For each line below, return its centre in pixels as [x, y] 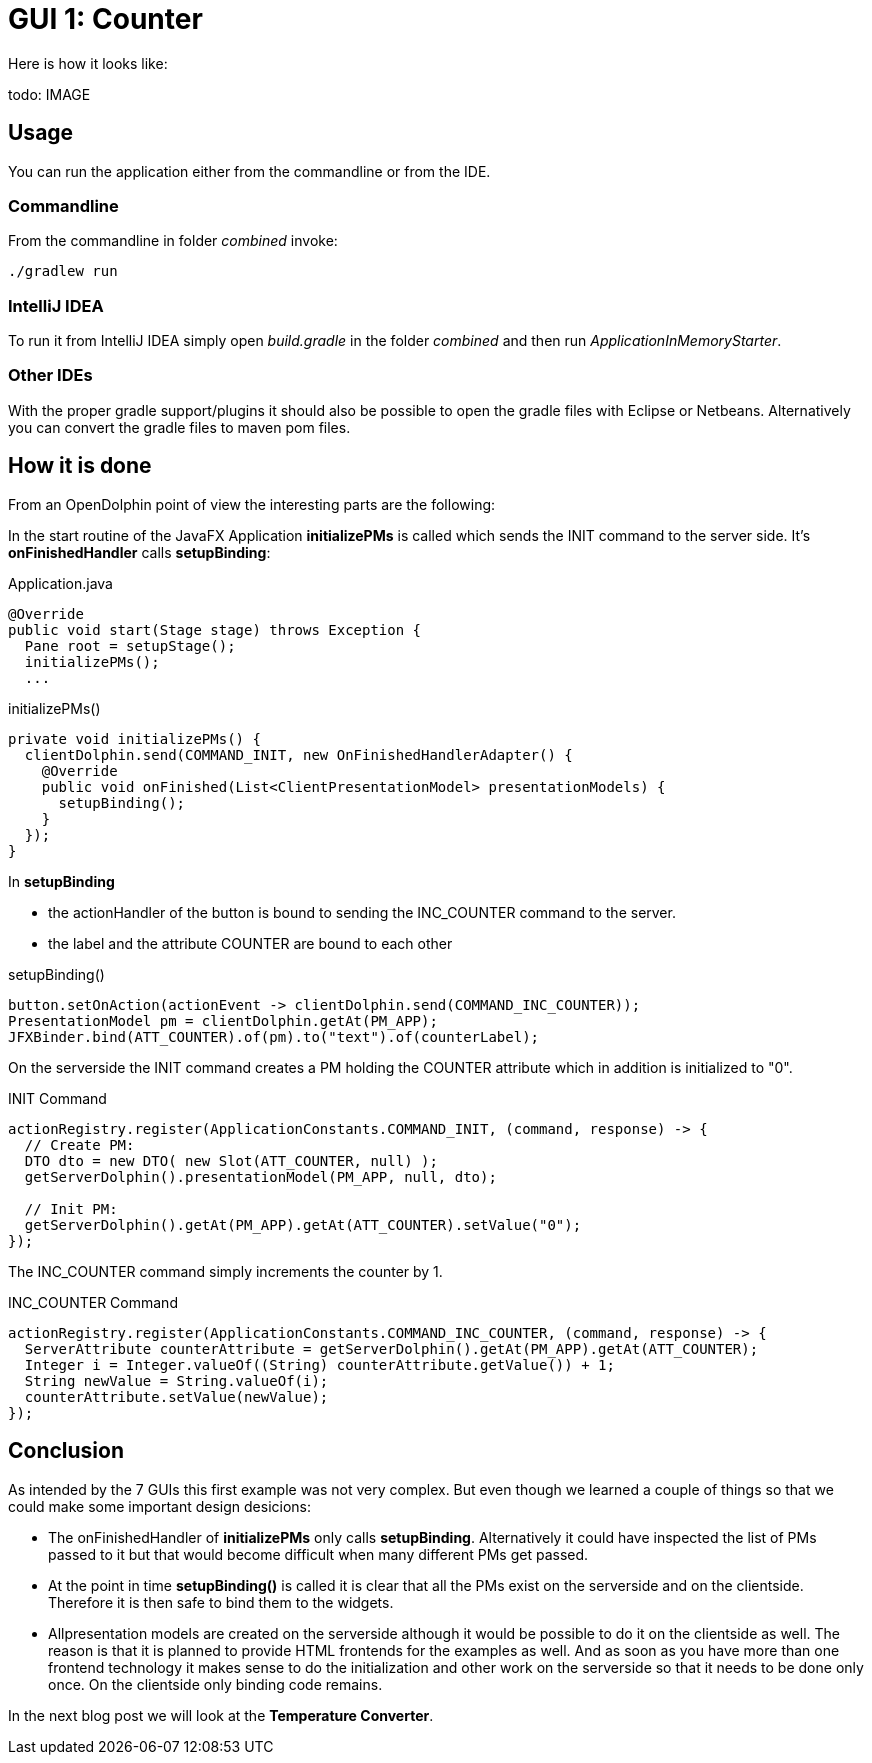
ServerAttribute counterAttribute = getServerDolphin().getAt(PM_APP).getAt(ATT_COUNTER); [391, 1348]
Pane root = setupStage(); [130, 645]
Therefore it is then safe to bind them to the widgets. [221, 1602]
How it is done [80, 466]
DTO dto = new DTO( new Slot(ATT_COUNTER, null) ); [231, 1160]
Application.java [60, 583]
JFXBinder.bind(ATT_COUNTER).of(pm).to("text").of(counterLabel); [274, 1036]
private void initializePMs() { [134, 738]
